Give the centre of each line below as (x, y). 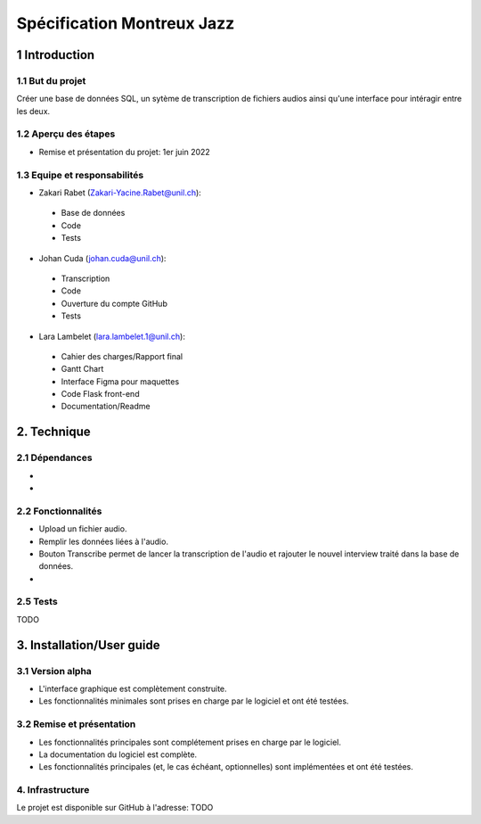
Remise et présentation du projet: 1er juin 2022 (125, 152)
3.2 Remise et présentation (76, 724)
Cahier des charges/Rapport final (122, 356)
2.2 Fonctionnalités (59, 511)
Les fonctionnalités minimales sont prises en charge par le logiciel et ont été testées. (194, 701)
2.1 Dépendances (54, 457)
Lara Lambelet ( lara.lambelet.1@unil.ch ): (112, 336)
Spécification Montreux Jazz (126, 23)
